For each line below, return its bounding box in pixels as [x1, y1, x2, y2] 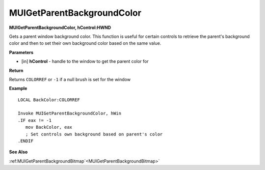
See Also [9, 149, 28, 155]
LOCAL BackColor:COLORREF [18, 97, 80, 103]
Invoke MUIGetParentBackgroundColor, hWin [18, 111, 122, 116]
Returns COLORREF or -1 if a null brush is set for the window [9, 76, 131, 82]
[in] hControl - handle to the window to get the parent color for [21, 58, 149, 64]
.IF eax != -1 [18, 117, 52, 123]
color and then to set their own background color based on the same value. [9, 40, 161, 46]
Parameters [9, 49, 34, 55]
